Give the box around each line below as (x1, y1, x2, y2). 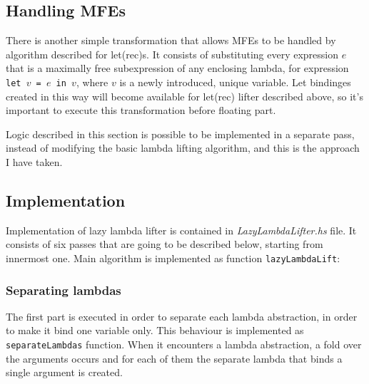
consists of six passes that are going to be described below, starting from (6, 237, 323, 251)
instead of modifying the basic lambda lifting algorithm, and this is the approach (6, 140, 360, 155)
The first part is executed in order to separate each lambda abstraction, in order (6, 308, 358, 323)
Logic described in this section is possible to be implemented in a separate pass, (6, 126, 355, 141)
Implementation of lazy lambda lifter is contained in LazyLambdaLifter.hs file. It (6, 222, 357, 237)
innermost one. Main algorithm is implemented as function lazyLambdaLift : (6, 251, 340, 265)
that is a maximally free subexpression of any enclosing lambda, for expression (6, 61, 349, 76)
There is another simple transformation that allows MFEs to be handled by (6, 33, 336, 48)
